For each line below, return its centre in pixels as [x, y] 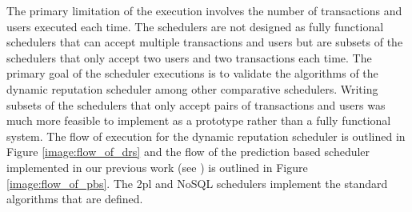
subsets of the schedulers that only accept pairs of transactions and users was [196, 104]
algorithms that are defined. [75, 199]
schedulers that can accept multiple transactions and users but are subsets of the [205, 42]
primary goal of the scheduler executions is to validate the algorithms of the [192, 73]
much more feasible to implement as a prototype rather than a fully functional [199, 120]
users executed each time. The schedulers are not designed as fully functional [195, 26]
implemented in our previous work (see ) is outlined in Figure [157, 167]
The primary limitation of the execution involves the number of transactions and [204, 10]
